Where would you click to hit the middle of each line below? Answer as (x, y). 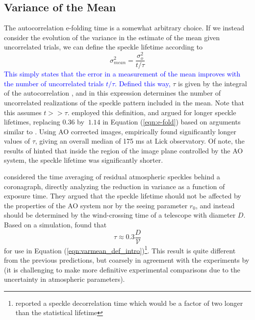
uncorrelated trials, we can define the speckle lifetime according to (103, 47)
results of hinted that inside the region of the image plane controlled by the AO (124, 150)
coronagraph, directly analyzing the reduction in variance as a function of (115, 186)
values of (17, 141)
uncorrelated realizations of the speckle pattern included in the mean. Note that (124, 102)
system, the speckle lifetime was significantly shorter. (84, 160)
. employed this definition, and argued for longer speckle (152, 112)
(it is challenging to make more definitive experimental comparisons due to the (122, 269)
